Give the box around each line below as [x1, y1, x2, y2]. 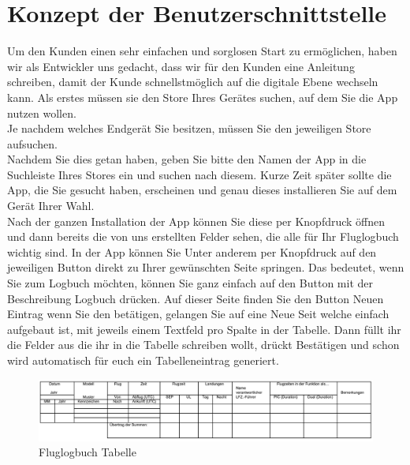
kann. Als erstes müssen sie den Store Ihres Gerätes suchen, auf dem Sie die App [7, 88, 398, 105]
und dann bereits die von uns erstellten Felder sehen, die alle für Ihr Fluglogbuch [7, 228, 399, 245]
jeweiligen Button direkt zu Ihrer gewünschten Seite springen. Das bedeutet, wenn [7, 259, 404, 276]
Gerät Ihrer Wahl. [7, 197, 95, 214]
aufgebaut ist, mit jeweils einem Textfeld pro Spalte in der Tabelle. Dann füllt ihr [7, 321, 401, 337]
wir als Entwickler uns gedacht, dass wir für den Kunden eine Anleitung [7, 58, 355, 74]
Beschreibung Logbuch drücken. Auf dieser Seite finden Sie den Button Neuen [7, 290, 384, 306]
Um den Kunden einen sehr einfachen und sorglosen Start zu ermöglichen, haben [7, 43, 397, 59]
